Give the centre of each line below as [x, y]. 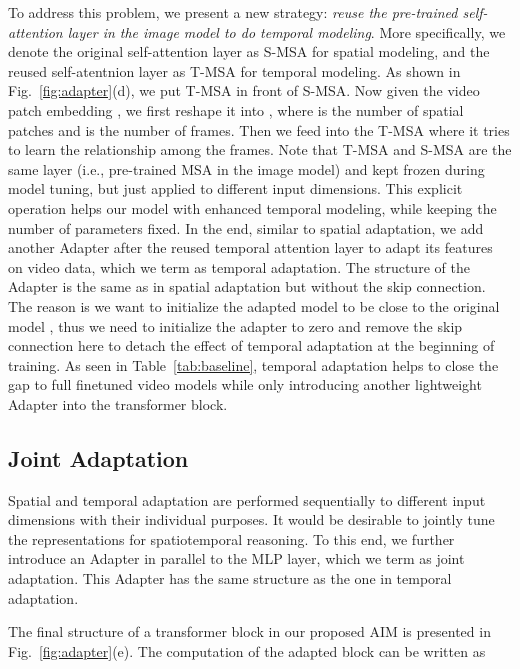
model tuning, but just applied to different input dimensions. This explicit [235, 188]
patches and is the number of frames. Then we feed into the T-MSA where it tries [259, 129]
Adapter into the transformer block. [118, 403]
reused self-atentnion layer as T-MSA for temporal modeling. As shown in [234, 70]
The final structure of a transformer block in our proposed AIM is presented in [249, 631]
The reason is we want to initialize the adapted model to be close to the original [254, 305]
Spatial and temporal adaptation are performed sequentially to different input [247, 499]
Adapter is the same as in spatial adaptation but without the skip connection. [247, 286]
